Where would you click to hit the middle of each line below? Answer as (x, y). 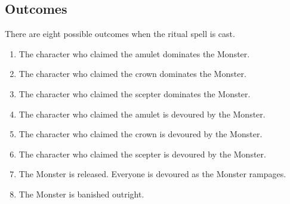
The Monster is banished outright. (81, 194)
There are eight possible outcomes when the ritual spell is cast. (120, 34)
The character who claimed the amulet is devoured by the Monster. (142, 114)
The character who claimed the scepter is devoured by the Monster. (142, 154)
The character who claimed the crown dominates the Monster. (132, 74)
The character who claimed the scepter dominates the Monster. (135, 93)
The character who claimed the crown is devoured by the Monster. (141, 134)
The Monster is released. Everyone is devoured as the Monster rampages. (152, 174)
